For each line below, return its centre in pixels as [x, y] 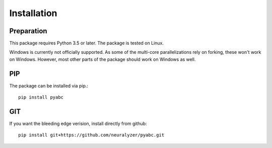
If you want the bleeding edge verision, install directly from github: [78, 124]
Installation [33, 13]
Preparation [28, 31]
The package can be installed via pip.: [49, 86]
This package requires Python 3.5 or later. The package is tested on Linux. [86, 43]
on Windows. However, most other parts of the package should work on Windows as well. [103, 59]
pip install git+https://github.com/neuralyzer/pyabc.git [91, 135]
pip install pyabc [41, 97]
